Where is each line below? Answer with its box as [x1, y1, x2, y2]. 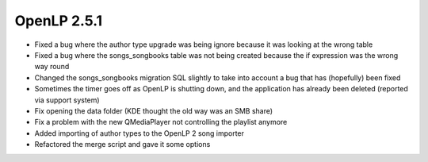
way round [34, 62, 70, 71]
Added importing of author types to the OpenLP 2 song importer [34, 128, 245, 138]
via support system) [34, 95, 100, 105]
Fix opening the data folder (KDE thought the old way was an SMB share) [34, 106, 273, 115]
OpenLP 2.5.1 [14, 12, 103, 29]
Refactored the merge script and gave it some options [34, 140, 211, 149]
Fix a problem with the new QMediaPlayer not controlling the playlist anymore [34, 118, 288, 127]
